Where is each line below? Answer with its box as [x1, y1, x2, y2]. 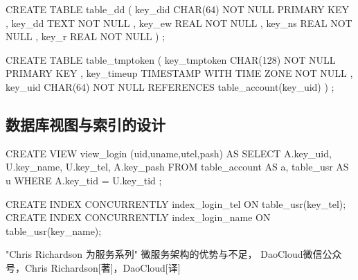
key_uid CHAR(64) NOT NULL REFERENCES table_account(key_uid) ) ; [6, 79, 334, 94]
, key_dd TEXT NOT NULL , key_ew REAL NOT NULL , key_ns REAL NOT [6, 15, 352, 30]
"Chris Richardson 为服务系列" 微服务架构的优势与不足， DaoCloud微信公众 [6, 247, 342, 261]
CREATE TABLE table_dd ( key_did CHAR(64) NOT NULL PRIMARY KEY [6, 2, 350, 16]
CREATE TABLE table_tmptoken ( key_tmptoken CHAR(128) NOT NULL [6, 52, 336, 67]
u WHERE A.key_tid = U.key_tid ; [6, 173, 162, 187]
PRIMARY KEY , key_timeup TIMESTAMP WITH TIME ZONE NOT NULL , [6, 66, 353, 80]
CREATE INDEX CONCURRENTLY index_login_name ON [6, 210, 271, 225]
